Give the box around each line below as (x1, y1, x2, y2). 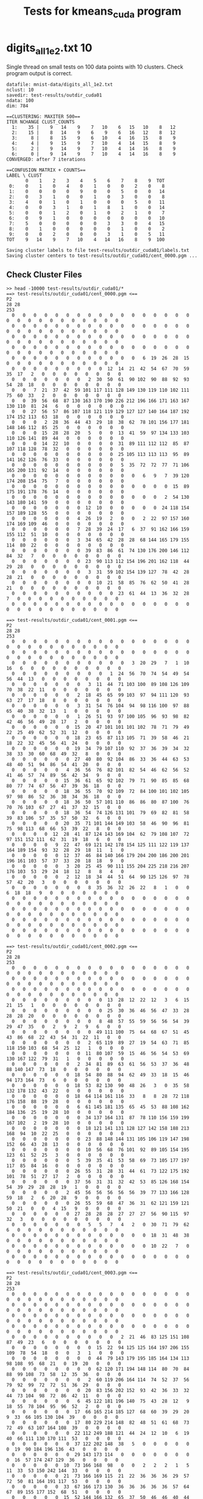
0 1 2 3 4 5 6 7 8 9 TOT (25, 178, 165, 184)
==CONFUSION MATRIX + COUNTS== (6, 167, 86, 174)
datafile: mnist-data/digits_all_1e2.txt (6, 81, 113, 88)
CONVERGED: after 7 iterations (6, 157, 86, 163)
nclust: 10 (6, 87, 34, 93)
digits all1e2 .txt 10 (6, 41, 93, 57)
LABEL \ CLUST (6, 172, 43, 179)
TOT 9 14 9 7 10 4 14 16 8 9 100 (6, 237, 165, 243)
